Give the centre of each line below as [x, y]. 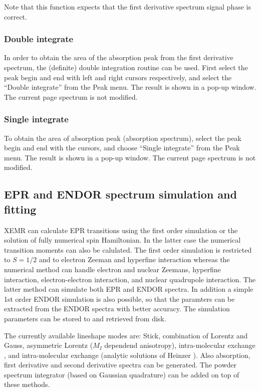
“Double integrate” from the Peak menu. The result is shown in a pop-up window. [130, 87]
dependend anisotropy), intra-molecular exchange [180, 345]
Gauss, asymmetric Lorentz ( [49, 345]
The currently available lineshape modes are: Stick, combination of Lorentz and [126, 335]
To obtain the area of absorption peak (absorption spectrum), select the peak [123, 138]
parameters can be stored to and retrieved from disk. [85, 318]
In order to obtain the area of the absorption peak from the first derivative [119, 57]
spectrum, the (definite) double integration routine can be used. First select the [126, 67]
